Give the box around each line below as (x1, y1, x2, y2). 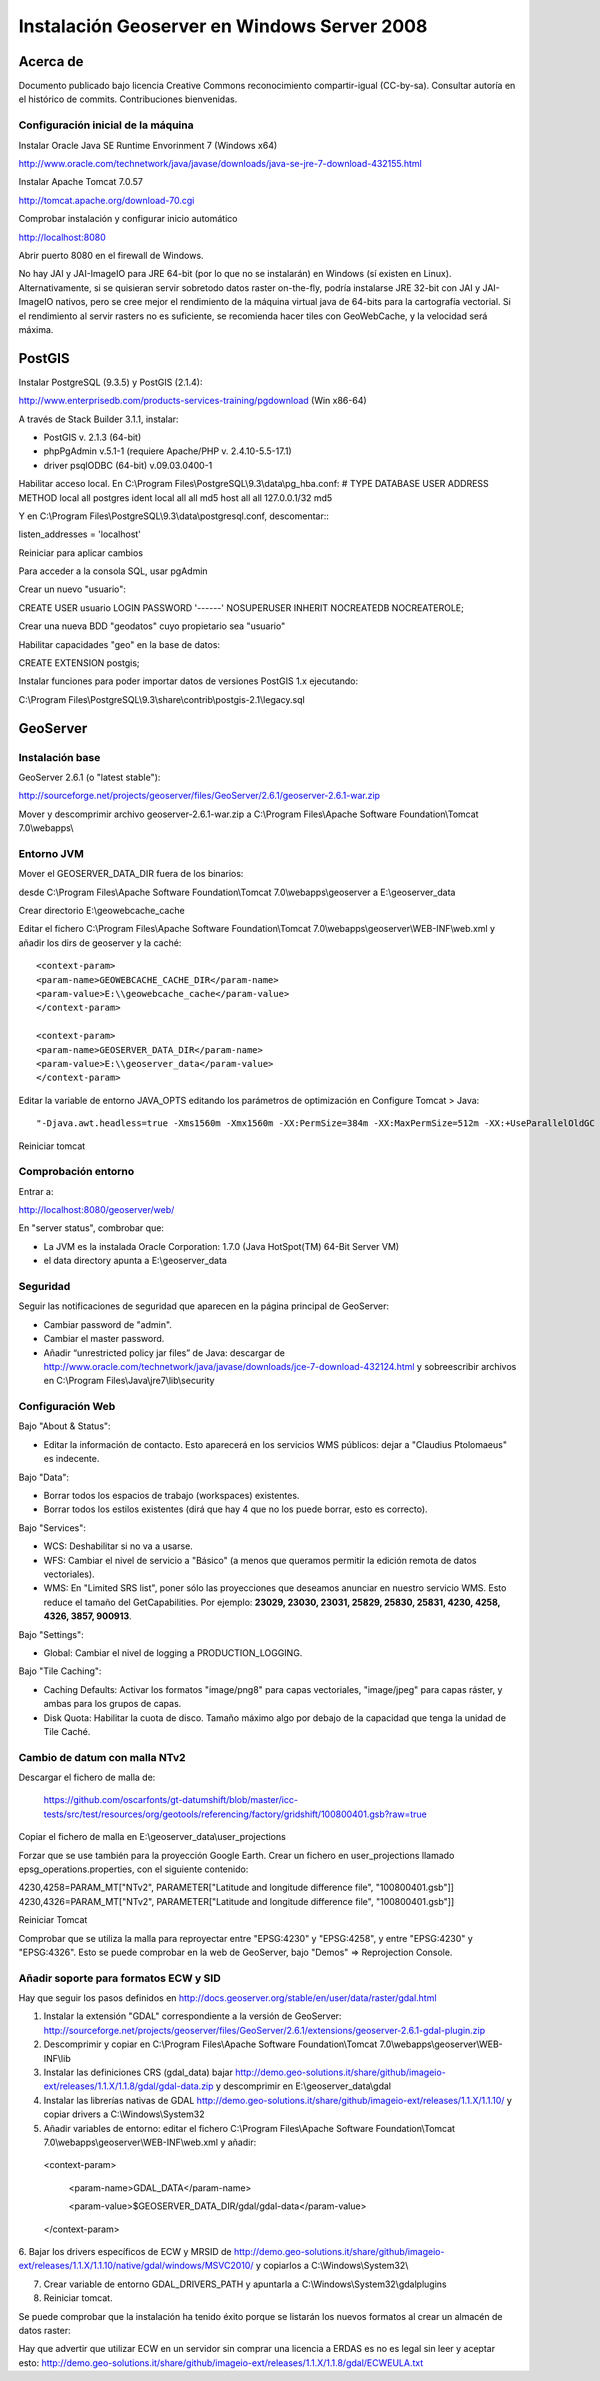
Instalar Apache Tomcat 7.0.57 (18, 176, 144, 188)
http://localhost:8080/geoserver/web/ (18, 1204, 175, 1216)
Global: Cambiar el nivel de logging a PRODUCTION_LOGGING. (43, 1646, 303, 1659)
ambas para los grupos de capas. (43, 1698, 182, 1710)
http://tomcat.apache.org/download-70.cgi (18, 194, 195, 206)
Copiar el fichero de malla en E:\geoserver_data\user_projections (18, 1831, 287, 1843)
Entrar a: (18, 1185, 54, 1197)
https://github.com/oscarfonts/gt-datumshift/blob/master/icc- (43, 1794, 299, 1806)
